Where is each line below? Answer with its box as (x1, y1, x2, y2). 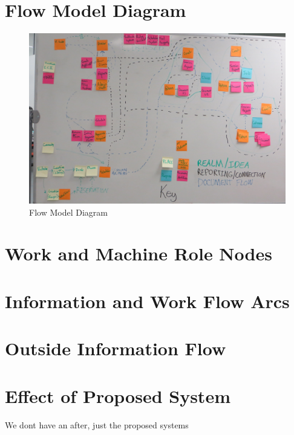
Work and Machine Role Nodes (5, 241, 272, 266)
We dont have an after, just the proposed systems (5, 418, 189, 431)
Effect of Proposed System (5, 383, 230, 408)
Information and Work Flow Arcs (5, 288, 290, 313)
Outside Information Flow (5, 336, 226, 361)
